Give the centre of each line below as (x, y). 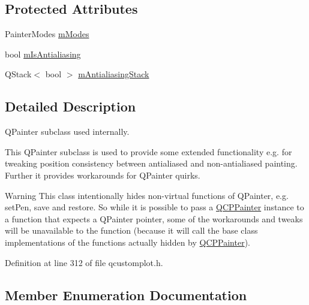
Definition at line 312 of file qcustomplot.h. (84, 262)
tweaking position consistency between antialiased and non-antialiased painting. (151, 163)
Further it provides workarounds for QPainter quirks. (103, 175)
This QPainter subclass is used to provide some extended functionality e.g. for (148, 151)
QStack (18, 74)
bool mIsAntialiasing (43, 54)
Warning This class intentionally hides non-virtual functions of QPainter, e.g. (147, 195)
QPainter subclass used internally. (67, 132)
